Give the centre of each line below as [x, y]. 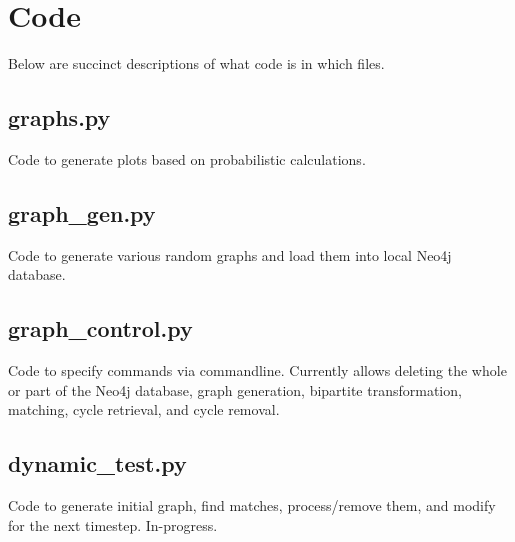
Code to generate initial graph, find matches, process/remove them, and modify [252, 505]
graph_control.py [100, 328]
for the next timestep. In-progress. [113, 524]
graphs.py [59, 117]
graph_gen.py [82, 212]
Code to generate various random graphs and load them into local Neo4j [230, 254]
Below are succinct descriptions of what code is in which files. [196, 63]
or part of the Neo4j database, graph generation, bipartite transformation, [235, 389]
